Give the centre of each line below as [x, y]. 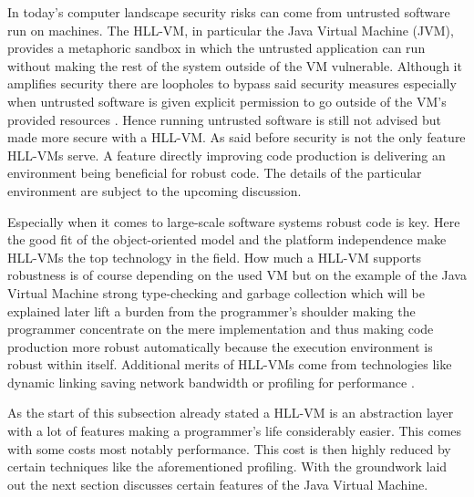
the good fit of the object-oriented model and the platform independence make [227, 239]
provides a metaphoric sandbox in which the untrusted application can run [216, 48]
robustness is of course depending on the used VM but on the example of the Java [237, 275]
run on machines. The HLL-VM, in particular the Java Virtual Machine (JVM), [231, 30]
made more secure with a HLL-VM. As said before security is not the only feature [237, 137]
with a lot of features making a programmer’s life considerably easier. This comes [235, 431]
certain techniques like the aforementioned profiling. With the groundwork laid [227, 466]
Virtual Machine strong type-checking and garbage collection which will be [216, 292]
